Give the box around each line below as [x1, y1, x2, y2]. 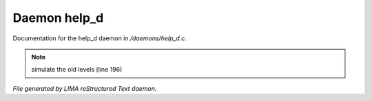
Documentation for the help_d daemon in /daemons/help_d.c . [12, 34, 187, 42]
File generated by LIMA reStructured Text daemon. [12, 84, 157, 92]
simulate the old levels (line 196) [31, 66, 123, 74]
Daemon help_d [12, 10, 104, 25]
